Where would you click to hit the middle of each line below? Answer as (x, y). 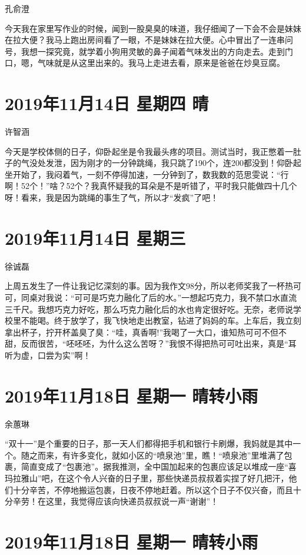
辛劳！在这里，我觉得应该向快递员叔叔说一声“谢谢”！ (116, 501)
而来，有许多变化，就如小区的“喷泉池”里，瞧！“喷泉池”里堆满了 (161, 455)
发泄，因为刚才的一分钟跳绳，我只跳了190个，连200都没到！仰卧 (169, 163)
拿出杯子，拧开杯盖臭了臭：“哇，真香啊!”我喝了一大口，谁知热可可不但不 (146, 332)
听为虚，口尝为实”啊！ (48, 355)
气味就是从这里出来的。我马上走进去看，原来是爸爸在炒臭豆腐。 (161, 63)
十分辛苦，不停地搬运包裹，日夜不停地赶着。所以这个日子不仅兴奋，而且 (153, 489)
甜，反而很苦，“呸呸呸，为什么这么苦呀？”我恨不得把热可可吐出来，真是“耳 (151, 343)
